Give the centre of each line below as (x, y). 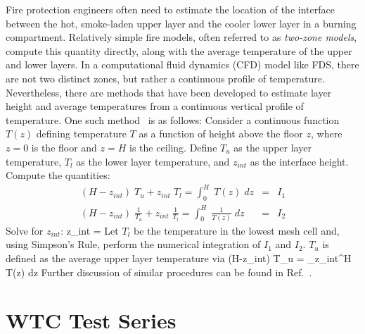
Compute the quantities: (58, 175)
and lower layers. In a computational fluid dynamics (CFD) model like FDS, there (182, 64)
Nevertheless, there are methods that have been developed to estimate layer (169, 92)
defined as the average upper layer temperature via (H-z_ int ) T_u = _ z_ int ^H (179, 258)
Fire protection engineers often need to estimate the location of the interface (170, 9)
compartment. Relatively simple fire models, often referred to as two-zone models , (181, 37)
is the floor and (64, 147)
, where (327, 134)
